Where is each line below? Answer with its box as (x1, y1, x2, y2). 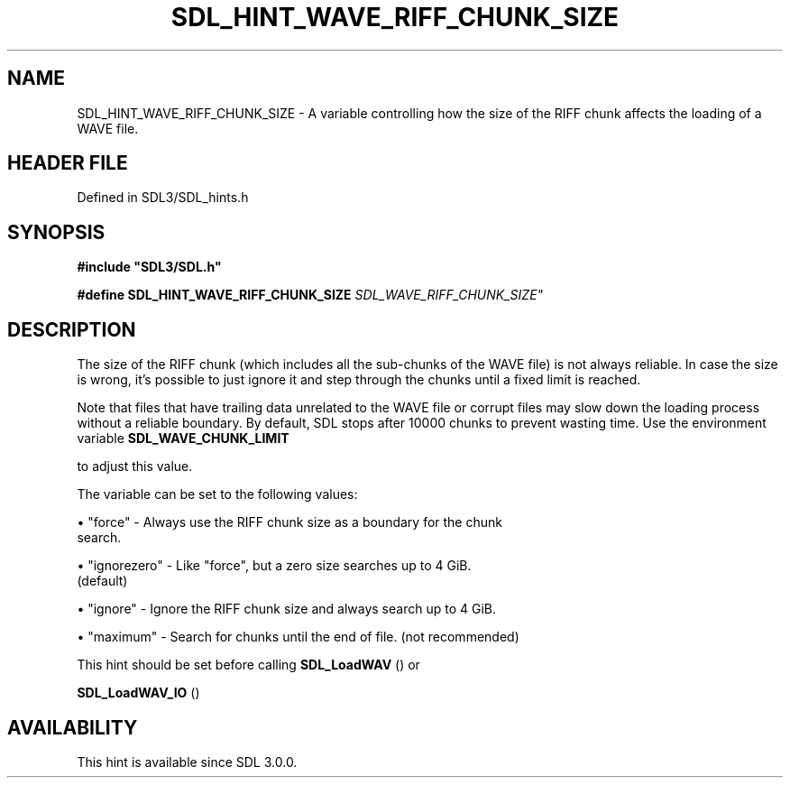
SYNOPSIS (7, 220, 106, 244)
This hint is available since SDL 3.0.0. (77, 753, 298, 770)
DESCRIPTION (7, 318, 136, 341)
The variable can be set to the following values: (77, 486, 358, 503)
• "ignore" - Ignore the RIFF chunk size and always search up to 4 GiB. (77, 601, 496, 617)
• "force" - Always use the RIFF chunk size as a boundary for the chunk (77, 514, 502, 531)
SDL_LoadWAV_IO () (77, 685, 200, 701)
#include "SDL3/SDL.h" (77, 259, 222, 275)
